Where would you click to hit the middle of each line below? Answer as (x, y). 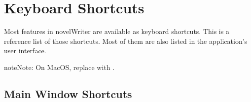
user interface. (25, 51)
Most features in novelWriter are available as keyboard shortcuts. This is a (117, 31)
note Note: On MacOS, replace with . (59, 67)
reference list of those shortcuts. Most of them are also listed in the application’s (126, 41)
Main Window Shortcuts (68, 93)
